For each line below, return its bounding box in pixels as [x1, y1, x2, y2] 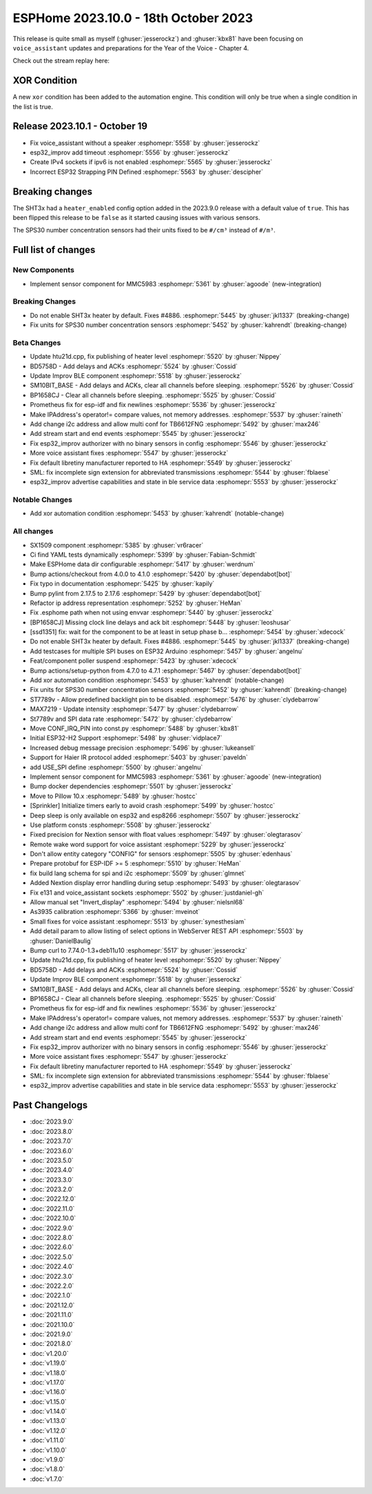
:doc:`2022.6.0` [30, 1243, 74, 1251]
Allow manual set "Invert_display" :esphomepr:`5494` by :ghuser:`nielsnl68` [30, 898, 245, 906]
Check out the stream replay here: [12, 57, 110, 65]
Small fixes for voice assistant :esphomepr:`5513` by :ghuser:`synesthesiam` [30, 917, 247, 926]
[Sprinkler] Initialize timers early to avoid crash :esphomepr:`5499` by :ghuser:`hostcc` [30, 801, 276, 810]
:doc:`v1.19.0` [30, 1359, 67, 1367]
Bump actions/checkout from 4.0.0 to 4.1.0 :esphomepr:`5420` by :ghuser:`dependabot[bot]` [30, 570, 292, 578]
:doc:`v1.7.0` [30, 1475, 65, 1483]
